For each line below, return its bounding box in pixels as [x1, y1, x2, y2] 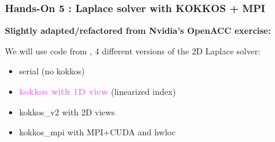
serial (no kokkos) [19, 65, 85, 77]
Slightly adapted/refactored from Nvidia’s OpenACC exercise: [5, 24, 271, 37]
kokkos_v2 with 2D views [19, 105, 115, 118]
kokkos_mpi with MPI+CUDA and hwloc [19, 126, 176, 138]
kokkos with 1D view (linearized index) [19, 85, 176, 97]
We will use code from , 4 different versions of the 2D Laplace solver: [5, 44, 260, 57]
